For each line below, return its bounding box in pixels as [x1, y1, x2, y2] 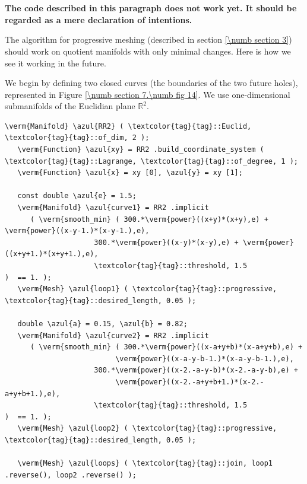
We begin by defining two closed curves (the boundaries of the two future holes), [5, 77, 298, 89]
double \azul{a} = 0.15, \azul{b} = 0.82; [17, 319, 188, 328]
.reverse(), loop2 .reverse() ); [5, 470, 137, 479]
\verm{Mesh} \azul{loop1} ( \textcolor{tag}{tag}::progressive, [17, 285, 277, 294]
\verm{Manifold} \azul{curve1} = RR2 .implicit [17, 203, 209, 212]
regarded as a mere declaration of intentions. [5, 13, 192, 26]
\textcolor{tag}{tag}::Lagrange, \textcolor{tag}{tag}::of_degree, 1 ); [5, 157, 298, 165]
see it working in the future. [5, 56, 106, 69]
